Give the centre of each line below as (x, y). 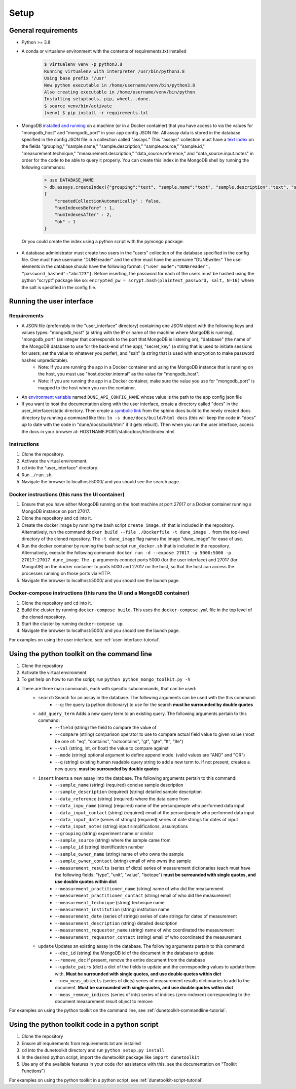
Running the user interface (51, 301)
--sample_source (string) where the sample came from (113, 840)
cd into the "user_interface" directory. (60, 468)
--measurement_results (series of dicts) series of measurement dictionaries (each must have (153, 868)
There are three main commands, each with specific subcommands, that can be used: (109, 688)
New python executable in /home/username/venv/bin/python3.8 (120, 85)
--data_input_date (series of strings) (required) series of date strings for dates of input (147, 819)
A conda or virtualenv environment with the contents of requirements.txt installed (104, 51)
